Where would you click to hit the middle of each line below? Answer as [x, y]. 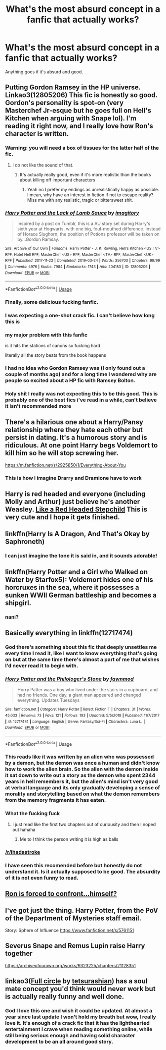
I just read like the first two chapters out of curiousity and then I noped [84, 824]
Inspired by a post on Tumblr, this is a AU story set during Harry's [84, 223]
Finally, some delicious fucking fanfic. [52, 302]
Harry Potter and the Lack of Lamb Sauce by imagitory [72, 213]
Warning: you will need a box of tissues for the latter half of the [82, 148]
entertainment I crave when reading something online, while [79, 1029]
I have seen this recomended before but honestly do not [74, 865]
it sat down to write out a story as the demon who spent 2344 [80, 775]
